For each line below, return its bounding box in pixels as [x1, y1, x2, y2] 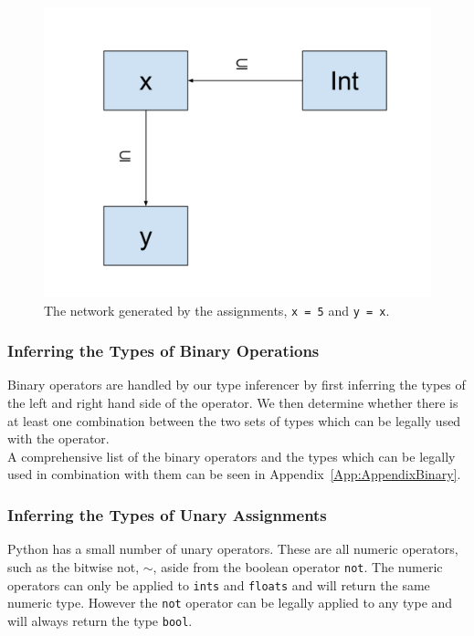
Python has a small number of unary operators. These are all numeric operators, [7, 539, 458, 558]
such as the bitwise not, [7, 557, 140, 576]
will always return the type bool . [7, 610, 193, 630]
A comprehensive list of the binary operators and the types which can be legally [7, 446, 456, 465]
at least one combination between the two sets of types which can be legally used [7, 411, 461, 430]
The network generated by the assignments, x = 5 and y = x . [44, 300, 390, 319]
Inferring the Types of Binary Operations [7, 339, 320, 362]
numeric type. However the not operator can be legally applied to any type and [7, 593, 453, 612]
